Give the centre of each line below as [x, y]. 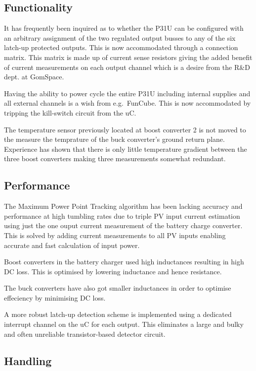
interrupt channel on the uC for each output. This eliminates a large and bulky [124, 324]
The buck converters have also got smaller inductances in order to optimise [118, 288]
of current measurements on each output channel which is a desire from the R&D [127, 67]
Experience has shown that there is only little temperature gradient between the [126, 149]
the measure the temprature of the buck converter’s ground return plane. [114, 139]
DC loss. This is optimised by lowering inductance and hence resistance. [113, 271]
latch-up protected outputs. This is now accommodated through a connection [121, 47]
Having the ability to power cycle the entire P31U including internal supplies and [127, 93]
